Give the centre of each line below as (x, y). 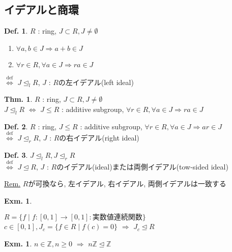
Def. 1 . (16, 31)
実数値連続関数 (117, 218)
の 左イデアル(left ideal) (96, 82)
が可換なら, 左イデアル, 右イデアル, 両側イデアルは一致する (127, 184)
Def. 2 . (16, 126)
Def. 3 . (16, 155)
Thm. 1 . (18, 99)
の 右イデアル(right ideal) (99, 138)
